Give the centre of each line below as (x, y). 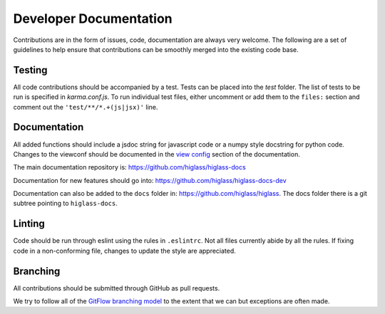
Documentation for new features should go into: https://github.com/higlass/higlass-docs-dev (150, 180)
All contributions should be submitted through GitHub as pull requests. (117, 288)
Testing (30, 70)
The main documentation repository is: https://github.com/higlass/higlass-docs (129, 167)
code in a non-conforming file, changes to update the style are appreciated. (125, 251)
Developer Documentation (93, 19)
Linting (29, 224)
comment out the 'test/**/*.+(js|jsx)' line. (86, 107)
